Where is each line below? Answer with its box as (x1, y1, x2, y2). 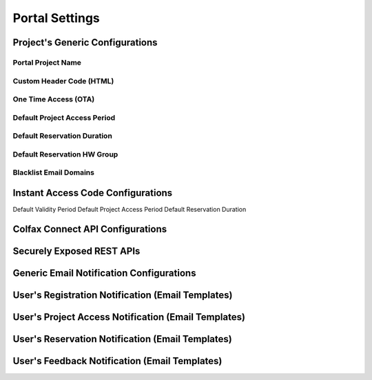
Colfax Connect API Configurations (12, 223, 167, 234)
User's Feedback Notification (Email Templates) (12, 355, 223, 367)
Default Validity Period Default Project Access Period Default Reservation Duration (12, 206, 247, 214)
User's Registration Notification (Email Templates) (12, 289, 233, 301)
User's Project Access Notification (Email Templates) (12, 311, 246, 323)
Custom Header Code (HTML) (12, 76, 114, 86)
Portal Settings (12, 10, 100, 26)
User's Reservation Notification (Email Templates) (12, 333, 232, 345)
